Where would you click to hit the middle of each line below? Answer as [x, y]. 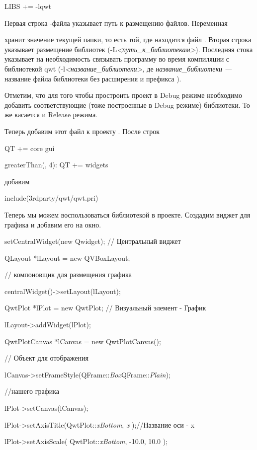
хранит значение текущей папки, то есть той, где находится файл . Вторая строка [128, 39]
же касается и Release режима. [51, 114]
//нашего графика [32, 391]
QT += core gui [30, 148]
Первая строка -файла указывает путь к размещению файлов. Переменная [116, 23]
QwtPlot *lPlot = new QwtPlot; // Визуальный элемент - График [105, 308]
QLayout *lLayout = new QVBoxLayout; [67, 258]
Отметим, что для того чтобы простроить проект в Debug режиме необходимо [123, 95]
